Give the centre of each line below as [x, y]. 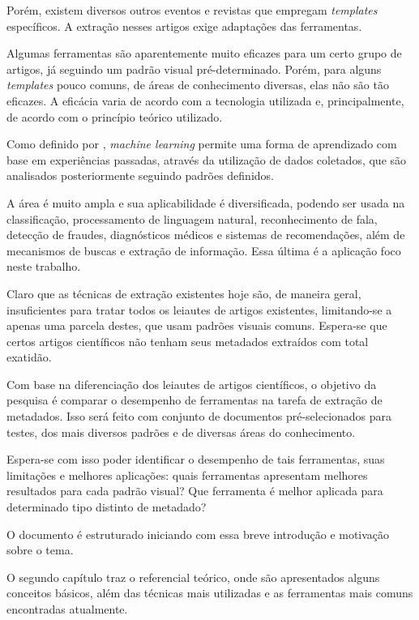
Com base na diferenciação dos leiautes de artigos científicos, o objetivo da [192, 384]
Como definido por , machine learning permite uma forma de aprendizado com [202, 144]
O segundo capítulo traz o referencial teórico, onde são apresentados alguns [193, 577]
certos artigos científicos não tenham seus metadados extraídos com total [188, 341]
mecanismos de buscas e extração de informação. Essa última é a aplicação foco [204, 250]
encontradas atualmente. [67, 609]
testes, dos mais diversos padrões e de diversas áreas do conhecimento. [181, 432]
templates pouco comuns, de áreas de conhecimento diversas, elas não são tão [198, 85]
